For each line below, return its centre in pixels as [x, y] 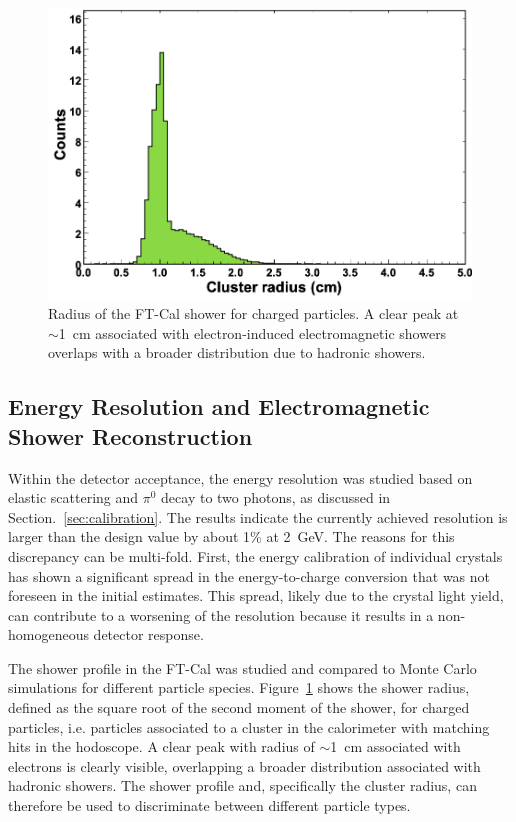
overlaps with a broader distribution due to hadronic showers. [237, 352]
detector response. [148, 634]
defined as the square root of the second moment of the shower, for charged [239, 707]
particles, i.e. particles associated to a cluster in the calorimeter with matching [249, 726]
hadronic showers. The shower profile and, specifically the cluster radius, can [242, 785]
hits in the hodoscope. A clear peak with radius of [161, 746]
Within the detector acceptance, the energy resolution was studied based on [240, 477]
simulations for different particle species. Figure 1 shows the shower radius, [239, 687]
